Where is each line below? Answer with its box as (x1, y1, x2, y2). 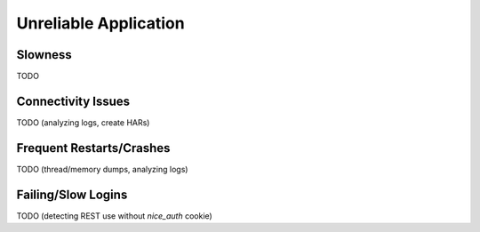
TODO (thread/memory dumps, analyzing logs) (16, 164, 188, 174)
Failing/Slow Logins (16, 187, 128, 202)
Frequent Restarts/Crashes (16, 140, 171, 156)
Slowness (16, 47, 72, 62)
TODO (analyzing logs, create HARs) (16, 116, 150, 128)
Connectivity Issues (16, 93, 131, 108)
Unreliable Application (16, 13, 186, 33)
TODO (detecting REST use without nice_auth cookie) (16, 210, 212, 221)
